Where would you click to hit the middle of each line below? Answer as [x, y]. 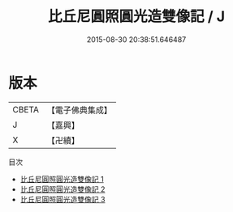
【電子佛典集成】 [79, 110]
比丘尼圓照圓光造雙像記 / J [136, 17]
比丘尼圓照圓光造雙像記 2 [63, 189]
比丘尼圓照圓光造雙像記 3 [63, 199]
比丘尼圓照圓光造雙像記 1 [62, 179]
